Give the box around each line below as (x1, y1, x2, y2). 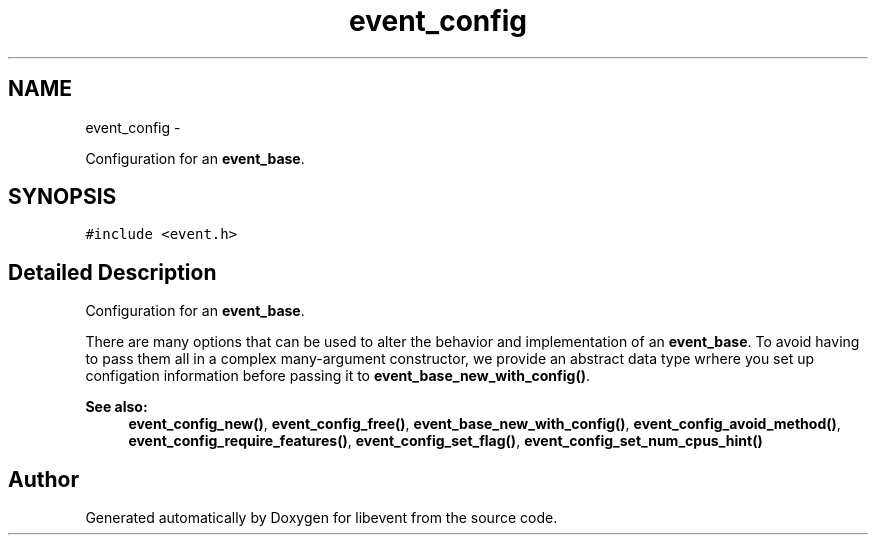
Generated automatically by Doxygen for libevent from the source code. (85, 509, 558, 527)
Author (8, 466, 79, 492)
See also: (85, 398, 148, 416)
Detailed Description (8, 259, 217, 285)
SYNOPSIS (8, 184, 117, 210)
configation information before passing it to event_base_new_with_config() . (85, 367, 591, 385)
